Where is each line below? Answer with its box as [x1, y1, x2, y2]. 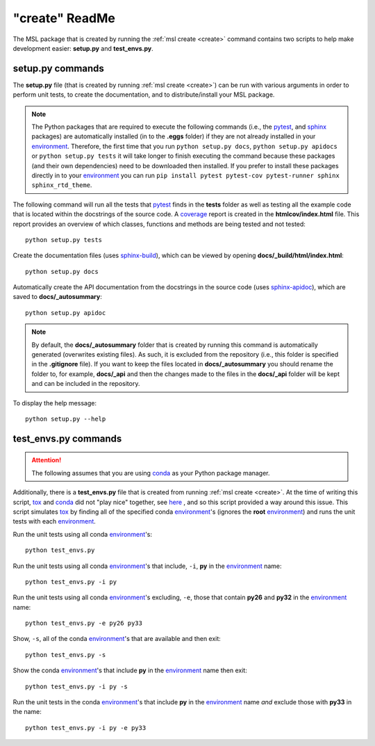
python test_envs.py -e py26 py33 [25, 619, 142, 627]
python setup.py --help [25, 415, 106, 423]
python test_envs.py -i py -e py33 [25, 724, 147, 731]
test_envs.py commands [12, 432, 122, 444]
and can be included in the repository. [31, 380, 140, 388]
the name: [12, 708, 42, 716]
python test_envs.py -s [25, 651, 106, 658]
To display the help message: [12, 398, 97, 407]
